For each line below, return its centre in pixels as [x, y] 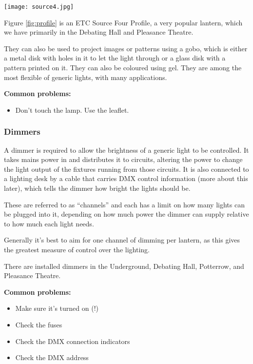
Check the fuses [39, 324]
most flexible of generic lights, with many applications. [86, 77]
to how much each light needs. [49, 223]
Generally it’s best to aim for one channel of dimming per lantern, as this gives [122, 240]
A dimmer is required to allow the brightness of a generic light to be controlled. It [126, 150]
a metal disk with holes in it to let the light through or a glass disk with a [115, 58]
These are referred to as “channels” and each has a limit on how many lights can [124, 204]
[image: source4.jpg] [39, 7]
